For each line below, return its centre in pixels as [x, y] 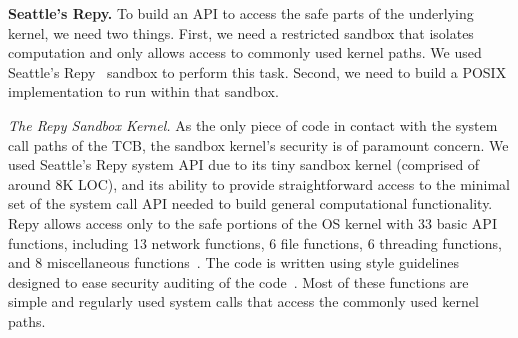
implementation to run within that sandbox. [143, 91]
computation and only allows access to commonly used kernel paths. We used [245, 52]
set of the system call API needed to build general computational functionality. [250, 203]
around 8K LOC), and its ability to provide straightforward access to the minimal [259, 183]
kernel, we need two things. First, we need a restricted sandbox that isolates [241, 32]
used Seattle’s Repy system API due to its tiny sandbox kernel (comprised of [244, 164]
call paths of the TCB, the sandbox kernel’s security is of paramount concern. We [258, 144]
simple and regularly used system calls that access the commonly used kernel [243, 301]
